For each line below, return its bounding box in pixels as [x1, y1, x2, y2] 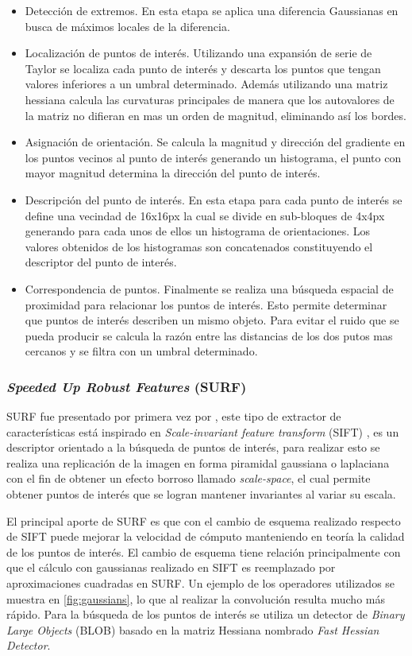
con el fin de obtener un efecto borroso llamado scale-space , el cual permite [6, 470, 371, 487]
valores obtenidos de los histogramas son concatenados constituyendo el [25, 238, 373, 254]
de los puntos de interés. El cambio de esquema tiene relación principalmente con [6, 543, 401, 560]
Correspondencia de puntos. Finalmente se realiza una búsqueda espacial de [25, 280, 394, 297]
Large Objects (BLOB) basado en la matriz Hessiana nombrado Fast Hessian [6, 621, 379, 638]
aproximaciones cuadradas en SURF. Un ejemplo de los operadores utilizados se [6, 575, 395, 592]
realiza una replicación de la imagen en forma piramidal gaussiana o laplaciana [6, 454, 390, 471]
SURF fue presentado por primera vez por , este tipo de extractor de [6, 408, 341, 425]
